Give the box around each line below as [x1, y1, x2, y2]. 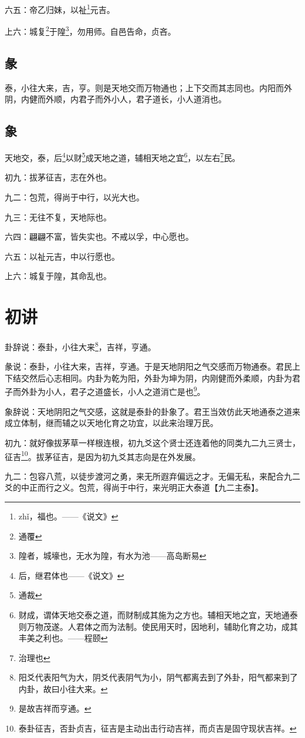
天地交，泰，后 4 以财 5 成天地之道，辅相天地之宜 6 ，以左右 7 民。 [5, 150, 240, 163]
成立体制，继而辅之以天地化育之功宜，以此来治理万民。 [5, 417, 218, 429]
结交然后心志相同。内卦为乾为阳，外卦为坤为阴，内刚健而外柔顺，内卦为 [12, 371, 292, 384]
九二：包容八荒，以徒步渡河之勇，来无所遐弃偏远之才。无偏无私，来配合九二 [5, 469, 300, 482]
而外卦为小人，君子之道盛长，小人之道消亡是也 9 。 [12, 384, 205, 398]
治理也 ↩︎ [18, 651, 50, 663]
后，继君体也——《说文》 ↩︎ [18, 569, 124, 581]
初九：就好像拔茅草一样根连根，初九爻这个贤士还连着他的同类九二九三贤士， [5, 436, 300, 448]
